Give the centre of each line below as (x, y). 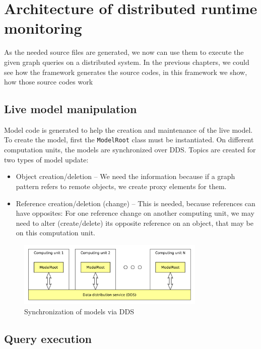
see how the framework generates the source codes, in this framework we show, (126, 72)
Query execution (48, 338)
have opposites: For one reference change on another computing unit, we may (135, 213)
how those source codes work (49, 82)
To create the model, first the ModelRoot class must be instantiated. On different (129, 140)
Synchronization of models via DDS (79, 311)
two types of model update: (46, 159)
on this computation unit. (56, 233)
